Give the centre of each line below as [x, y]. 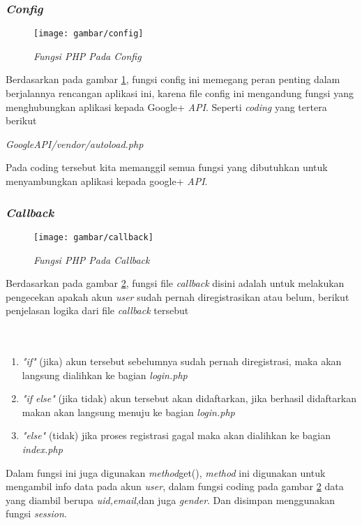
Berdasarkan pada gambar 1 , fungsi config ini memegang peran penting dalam [173, 79]
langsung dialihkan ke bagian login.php [105, 375]
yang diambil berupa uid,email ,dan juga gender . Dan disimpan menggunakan [171, 500]
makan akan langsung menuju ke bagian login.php [128, 412]
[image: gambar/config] [89, 34]
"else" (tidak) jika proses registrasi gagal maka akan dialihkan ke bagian [176, 435]
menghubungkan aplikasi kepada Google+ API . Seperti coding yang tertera [166, 106]
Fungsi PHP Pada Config [88, 56]
